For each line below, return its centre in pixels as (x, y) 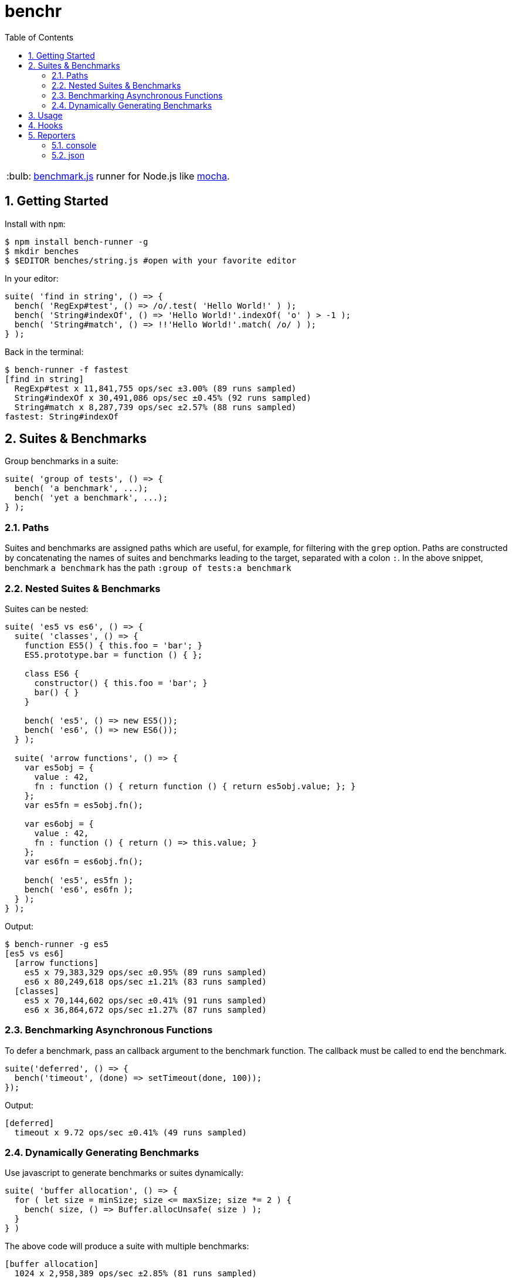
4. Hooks (45, 125)
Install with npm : (35, 224)
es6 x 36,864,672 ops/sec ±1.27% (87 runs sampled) (145, 1010)
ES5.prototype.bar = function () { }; (113, 655)
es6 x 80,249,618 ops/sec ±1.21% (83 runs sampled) (145, 981)
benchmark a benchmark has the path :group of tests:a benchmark (148, 568)
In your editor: (32, 278)
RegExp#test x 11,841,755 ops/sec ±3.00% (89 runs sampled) (155, 388)
